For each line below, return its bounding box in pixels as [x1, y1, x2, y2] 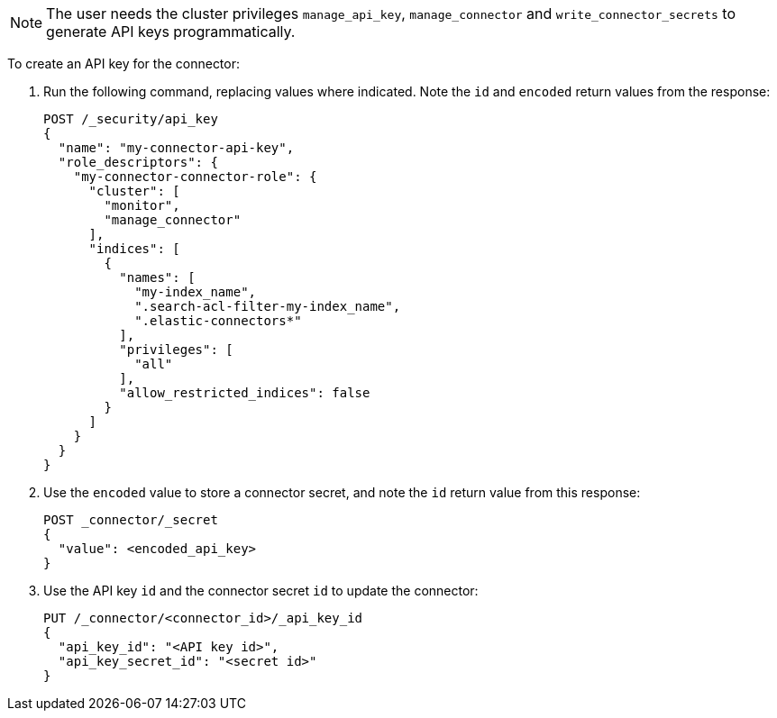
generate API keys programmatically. [46, 23, 296, 41]
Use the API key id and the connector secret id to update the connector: [43, 583, 479, 598]
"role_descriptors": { [58, 155, 218, 169]
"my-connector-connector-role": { [73, 169, 317, 184]
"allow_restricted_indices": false [119, 386, 370, 400]
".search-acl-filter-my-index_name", [134, 299, 401, 314]
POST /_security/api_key [43, 112, 218, 126]
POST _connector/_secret [43, 513, 218, 527]
